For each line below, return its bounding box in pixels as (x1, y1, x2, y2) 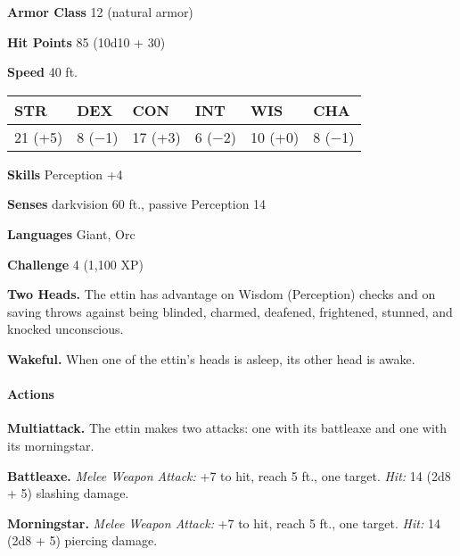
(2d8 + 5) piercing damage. (7, 531, 158, 550)
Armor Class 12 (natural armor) (7, 3, 193, 21)
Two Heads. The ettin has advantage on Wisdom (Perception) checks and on (7, 285, 436, 303)
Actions (7, 385, 54, 403)
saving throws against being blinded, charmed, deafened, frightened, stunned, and (7, 302, 453, 320)
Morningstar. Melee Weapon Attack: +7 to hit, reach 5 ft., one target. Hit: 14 (7, 513, 440, 532)
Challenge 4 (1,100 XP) (7, 254, 144, 273)
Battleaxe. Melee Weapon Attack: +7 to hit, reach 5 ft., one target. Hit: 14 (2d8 (7, 466, 451, 485)
